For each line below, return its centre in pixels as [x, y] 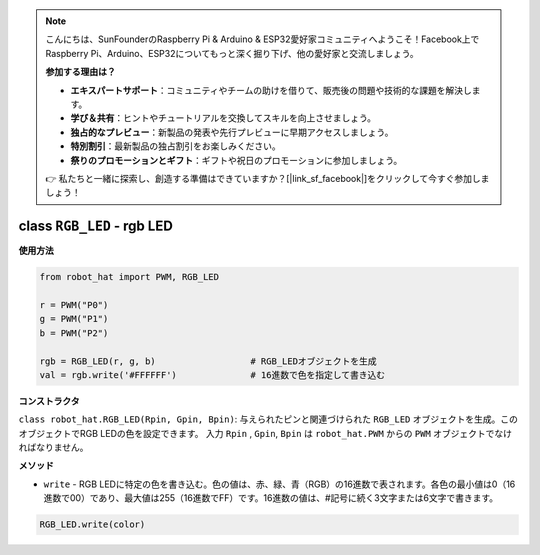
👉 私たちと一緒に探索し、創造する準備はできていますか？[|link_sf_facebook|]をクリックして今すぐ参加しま [267, 178]
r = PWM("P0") [74, 304]
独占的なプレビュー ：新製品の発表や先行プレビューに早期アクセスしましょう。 [232, 132]
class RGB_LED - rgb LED [96, 226]
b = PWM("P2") [74, 333]
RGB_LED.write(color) [92, 524]
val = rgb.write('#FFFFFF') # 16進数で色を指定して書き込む [212, 374]
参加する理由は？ [80, 72]
